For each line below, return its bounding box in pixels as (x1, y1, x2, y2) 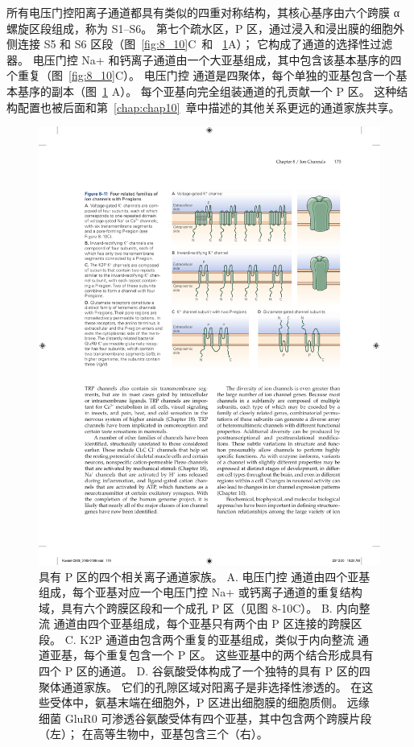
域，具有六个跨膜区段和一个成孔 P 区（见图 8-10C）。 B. (39, 599, 333, 616)
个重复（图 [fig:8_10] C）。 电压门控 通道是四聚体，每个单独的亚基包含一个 (6, 67, 396, 84)
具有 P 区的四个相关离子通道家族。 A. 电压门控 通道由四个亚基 (39, 567, 371, 584)
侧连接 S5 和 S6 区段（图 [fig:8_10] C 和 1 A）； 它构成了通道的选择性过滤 (6, 35, 393, 52)
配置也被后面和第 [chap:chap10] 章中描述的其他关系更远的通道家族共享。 (17, 98, 400, 115)
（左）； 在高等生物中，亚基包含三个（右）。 (39, 725, 268, 742)
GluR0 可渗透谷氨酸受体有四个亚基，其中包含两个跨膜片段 (64, 709, 372, 726)
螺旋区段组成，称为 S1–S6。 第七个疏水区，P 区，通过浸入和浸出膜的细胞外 (6, 19, 405, 36)
